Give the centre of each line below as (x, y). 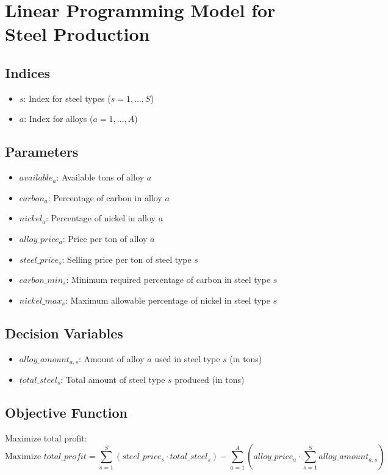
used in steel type (187, 358)
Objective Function (66, 412)
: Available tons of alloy (100, 177)
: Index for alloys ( (59, 119)
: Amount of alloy (111, 358)
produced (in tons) (210, 379)
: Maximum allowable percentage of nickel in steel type (167, 300)
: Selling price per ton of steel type (127, 259)
